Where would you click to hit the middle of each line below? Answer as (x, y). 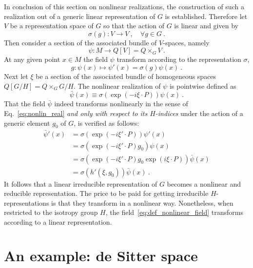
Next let (16, 76)
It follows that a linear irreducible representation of (81, 183)
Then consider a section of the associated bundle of (80, 42)
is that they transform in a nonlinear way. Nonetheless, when (142, 202)
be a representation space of (52, 26)
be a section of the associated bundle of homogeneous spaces (126, 76)
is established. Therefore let (206, 16)
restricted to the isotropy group (51, 212)
